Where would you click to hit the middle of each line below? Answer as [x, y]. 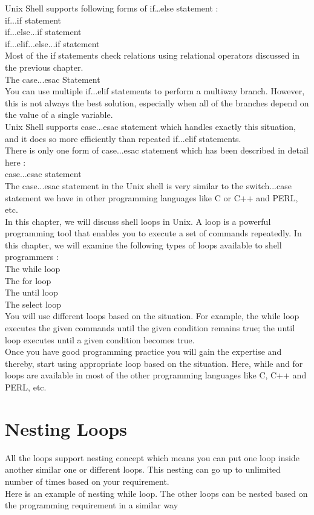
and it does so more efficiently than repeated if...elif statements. [123, 138]
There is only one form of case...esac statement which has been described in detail [157, 150]
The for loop [28, 280]
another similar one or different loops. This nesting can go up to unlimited [143, 469]
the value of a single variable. [59, 115]
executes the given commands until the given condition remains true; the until [150, 328]
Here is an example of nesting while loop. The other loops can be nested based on [156, 493]
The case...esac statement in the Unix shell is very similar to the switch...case [148, 185]
